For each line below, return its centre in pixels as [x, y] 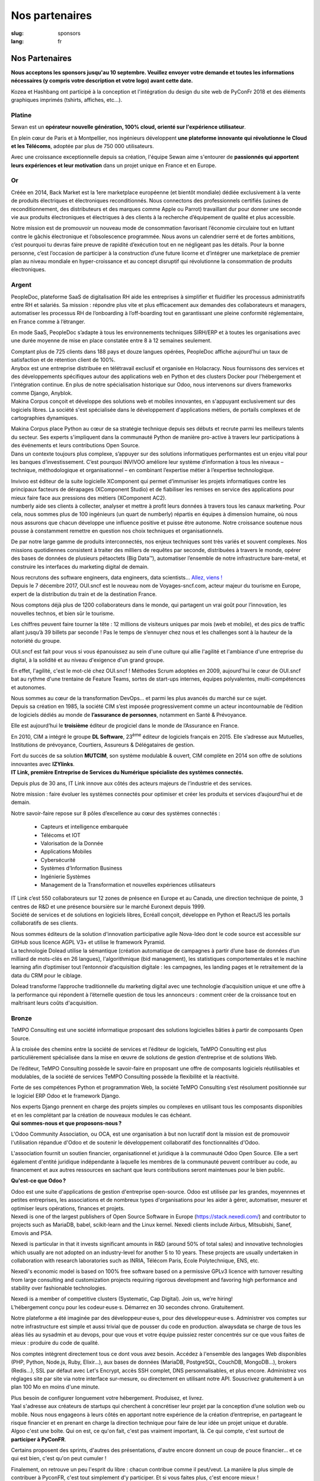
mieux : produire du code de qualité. [55, 1343]
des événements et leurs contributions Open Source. [76, 445]
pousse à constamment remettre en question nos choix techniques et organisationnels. [117, 531]
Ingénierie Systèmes [66, 876]
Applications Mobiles [66, 852]
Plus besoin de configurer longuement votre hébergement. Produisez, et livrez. [107, 1397]
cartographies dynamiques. [44, 418]
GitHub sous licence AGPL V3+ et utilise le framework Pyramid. [88, 943]
